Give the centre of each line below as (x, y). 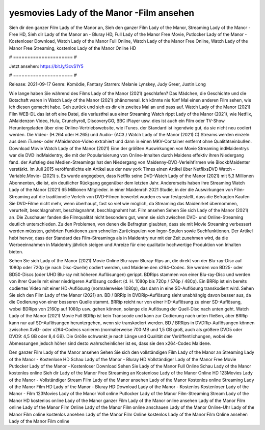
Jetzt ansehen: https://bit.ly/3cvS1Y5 (46, 66)
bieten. (16, 251)
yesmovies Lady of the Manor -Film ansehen (102, 13)
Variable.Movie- (25, 176)
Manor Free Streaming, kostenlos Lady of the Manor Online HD (73, 48)
